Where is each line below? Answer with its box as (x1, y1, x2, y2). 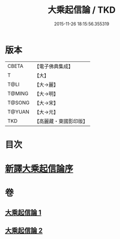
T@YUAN (7, 108, 30, 115)
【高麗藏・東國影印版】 (34, 118, 88, 124)
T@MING (7, 90, 29, 97)
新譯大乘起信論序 (5, 163, 74, 175)
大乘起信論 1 (5, 208, 42, 217)
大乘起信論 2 (5, 226, 43, 235)
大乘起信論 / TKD (48, 4, 116, 16)
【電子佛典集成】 (34, 63, 74, 70)
